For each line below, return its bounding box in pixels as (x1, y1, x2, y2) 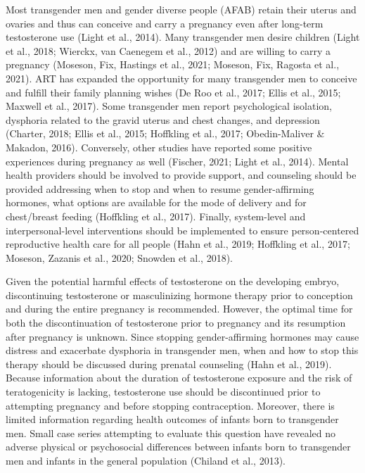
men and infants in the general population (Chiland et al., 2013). (6, 453, 286, 467)
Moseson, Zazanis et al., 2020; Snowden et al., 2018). (6, 250, 233, 265)
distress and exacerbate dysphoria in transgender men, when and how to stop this (6, 343, 359, 358)
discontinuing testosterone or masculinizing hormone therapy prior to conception (6, 287, 353, 302)
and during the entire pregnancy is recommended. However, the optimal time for (6, 301, 353, 316)
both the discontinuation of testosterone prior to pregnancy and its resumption (6, 315, 346, 330)
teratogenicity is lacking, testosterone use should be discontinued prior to (6, 384, 321, 399)
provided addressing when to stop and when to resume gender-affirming (6, 181, 314, 196)
